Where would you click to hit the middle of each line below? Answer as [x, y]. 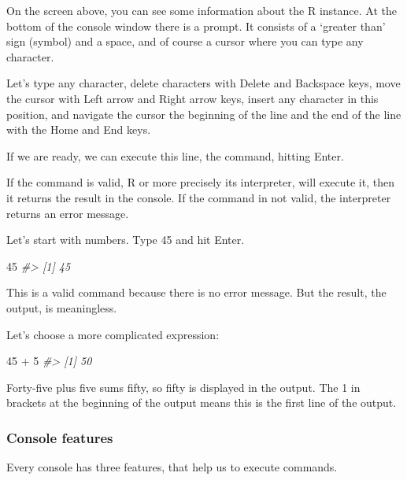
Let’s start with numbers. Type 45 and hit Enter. [126, 240]
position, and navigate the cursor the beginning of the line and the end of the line [204, 114]
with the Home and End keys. [79, 129]
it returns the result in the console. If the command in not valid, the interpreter [199, 197]
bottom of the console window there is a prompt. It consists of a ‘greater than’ [196, 26]
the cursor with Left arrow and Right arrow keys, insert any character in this [192, 98]
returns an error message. [68, 213]
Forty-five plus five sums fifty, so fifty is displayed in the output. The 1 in [183, 387]
